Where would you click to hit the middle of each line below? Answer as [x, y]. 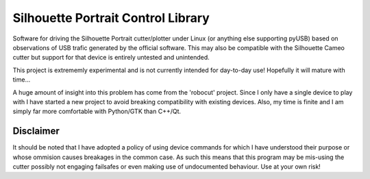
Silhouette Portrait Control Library [111, 18]
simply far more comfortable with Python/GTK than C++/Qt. [97, 111]
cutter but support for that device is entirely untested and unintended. [111, 58]
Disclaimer [36, 131]
